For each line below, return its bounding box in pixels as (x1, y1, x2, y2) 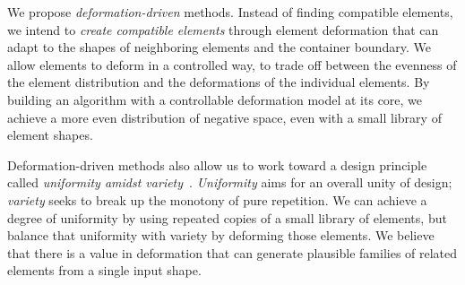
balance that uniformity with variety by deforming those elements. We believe (7, 226, 435, 245)
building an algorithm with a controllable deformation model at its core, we (7, 90, 423, 108)
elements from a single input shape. (7, 261, 202, 280)
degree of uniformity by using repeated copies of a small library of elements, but (7, 208, 447, 227)
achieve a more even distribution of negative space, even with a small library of (7, 108, 442, 126)
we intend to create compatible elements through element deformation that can (7, 20, 439, 39)
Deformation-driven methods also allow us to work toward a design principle (7, 155, 427, 174)
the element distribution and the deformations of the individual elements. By (7, 73, 430, 91)
